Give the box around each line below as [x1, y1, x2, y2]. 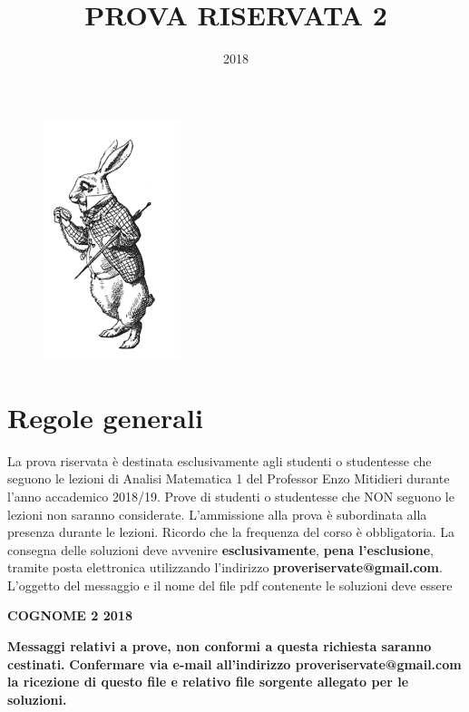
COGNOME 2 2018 [7, 606, 132, 625]
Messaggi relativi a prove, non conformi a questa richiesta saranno [7, 637, 432, 656]
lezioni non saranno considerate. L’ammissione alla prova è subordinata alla [7, 504, 427, 523]
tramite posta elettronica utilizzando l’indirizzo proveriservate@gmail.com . [7, 558, 443, 577]
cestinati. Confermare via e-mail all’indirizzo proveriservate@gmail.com [7, 654, 462, 673]
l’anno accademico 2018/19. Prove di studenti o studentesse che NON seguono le [7, 486, 454, 505]
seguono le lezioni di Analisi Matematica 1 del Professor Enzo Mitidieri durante [7, 469, 450, 488]
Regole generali [7, 398, 203, 435]
